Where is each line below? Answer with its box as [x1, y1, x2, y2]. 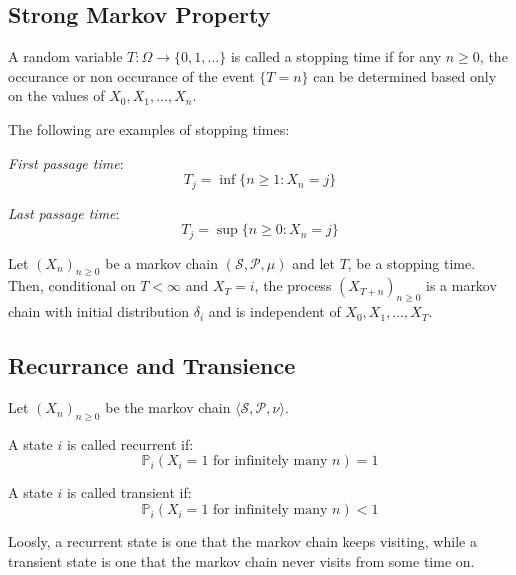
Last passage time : [8, 202, 120, 223]
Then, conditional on [8, 275, 136, 296]
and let [292, 252, 335, 273]
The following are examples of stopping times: [8, 118, 290, 139]
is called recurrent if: [66, 433, 194, 454]
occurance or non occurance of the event [8, 65, 255, 86]
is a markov [425, 275, 497, 296]
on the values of [8, 85, 105, 106]
